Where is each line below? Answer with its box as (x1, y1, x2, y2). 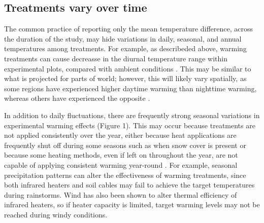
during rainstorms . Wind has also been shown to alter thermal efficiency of (4, 189, 237, 200)
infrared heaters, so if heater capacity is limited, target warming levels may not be (4, 199, 260, 210)
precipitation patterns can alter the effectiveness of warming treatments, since (4, 169, 246, 180)
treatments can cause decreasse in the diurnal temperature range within (4, 53, 227, 63)
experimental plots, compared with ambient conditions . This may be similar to (4, 63, 251, 73)
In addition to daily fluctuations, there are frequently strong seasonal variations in (4, 109, 260, 120)
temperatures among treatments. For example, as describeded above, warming (4, 43, 247, 54)
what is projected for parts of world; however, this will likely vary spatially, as (4, 73, 247, 84)
